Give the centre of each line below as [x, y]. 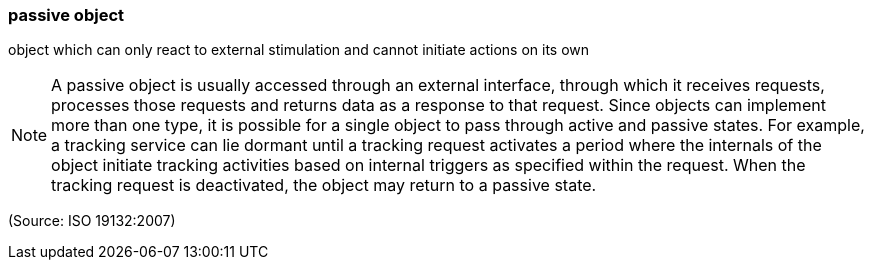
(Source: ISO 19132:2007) [92, 221]
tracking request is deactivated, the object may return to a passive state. [324, 185]
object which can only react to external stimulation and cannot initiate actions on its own [299, 50]
